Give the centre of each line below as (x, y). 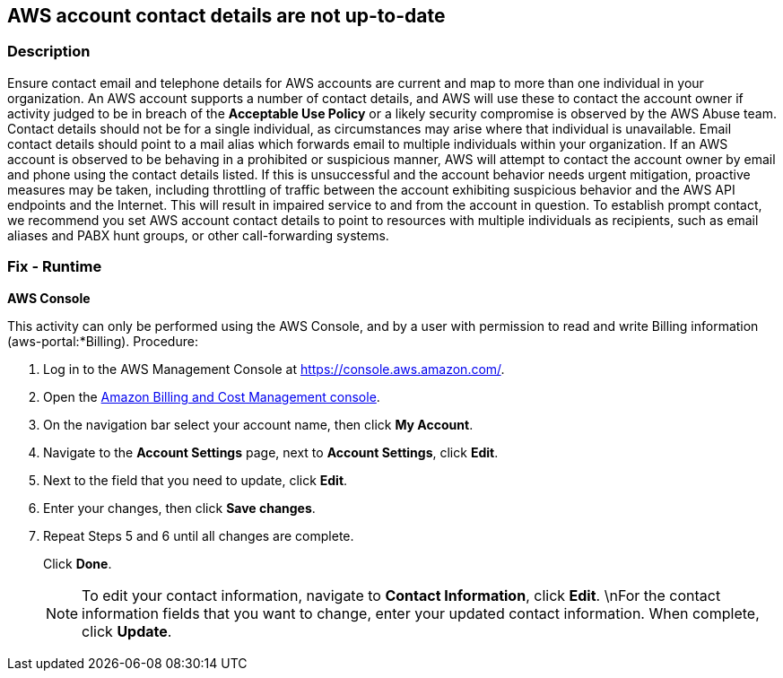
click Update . (127, 631)
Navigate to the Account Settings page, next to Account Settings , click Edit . (271, 452)
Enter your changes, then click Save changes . (179, 508)
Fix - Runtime (55, 267)
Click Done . (78, 563)
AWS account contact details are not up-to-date (226, 16)
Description (49, 52)
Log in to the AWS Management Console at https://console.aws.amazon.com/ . (274, 369)
